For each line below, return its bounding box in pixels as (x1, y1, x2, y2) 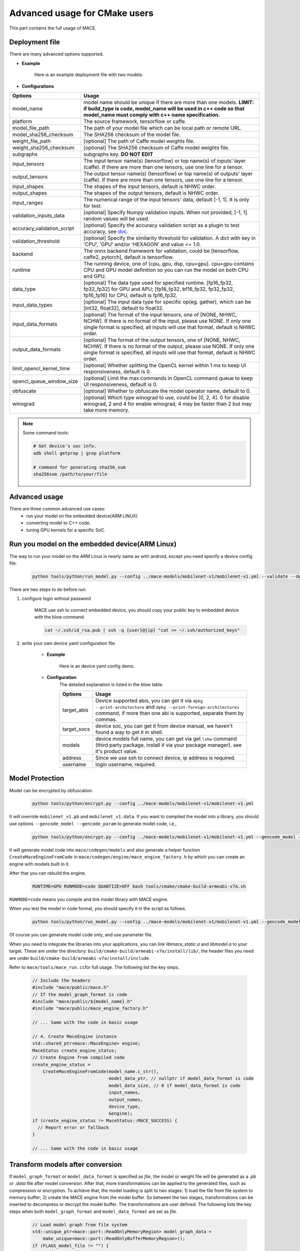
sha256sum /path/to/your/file (33, 471, 107, 477)
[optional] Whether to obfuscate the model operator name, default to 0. (83, 388, 251, 395)
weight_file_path (12, 138, 51, 145)
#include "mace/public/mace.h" (32, 985, 109, 990)
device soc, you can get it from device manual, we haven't (95, 722, 233, 729)
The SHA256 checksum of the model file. (83, 131, 181, 138)
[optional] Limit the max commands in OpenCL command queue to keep (83, 375, 253, 382)
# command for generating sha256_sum (33, 464, 126, 470)
